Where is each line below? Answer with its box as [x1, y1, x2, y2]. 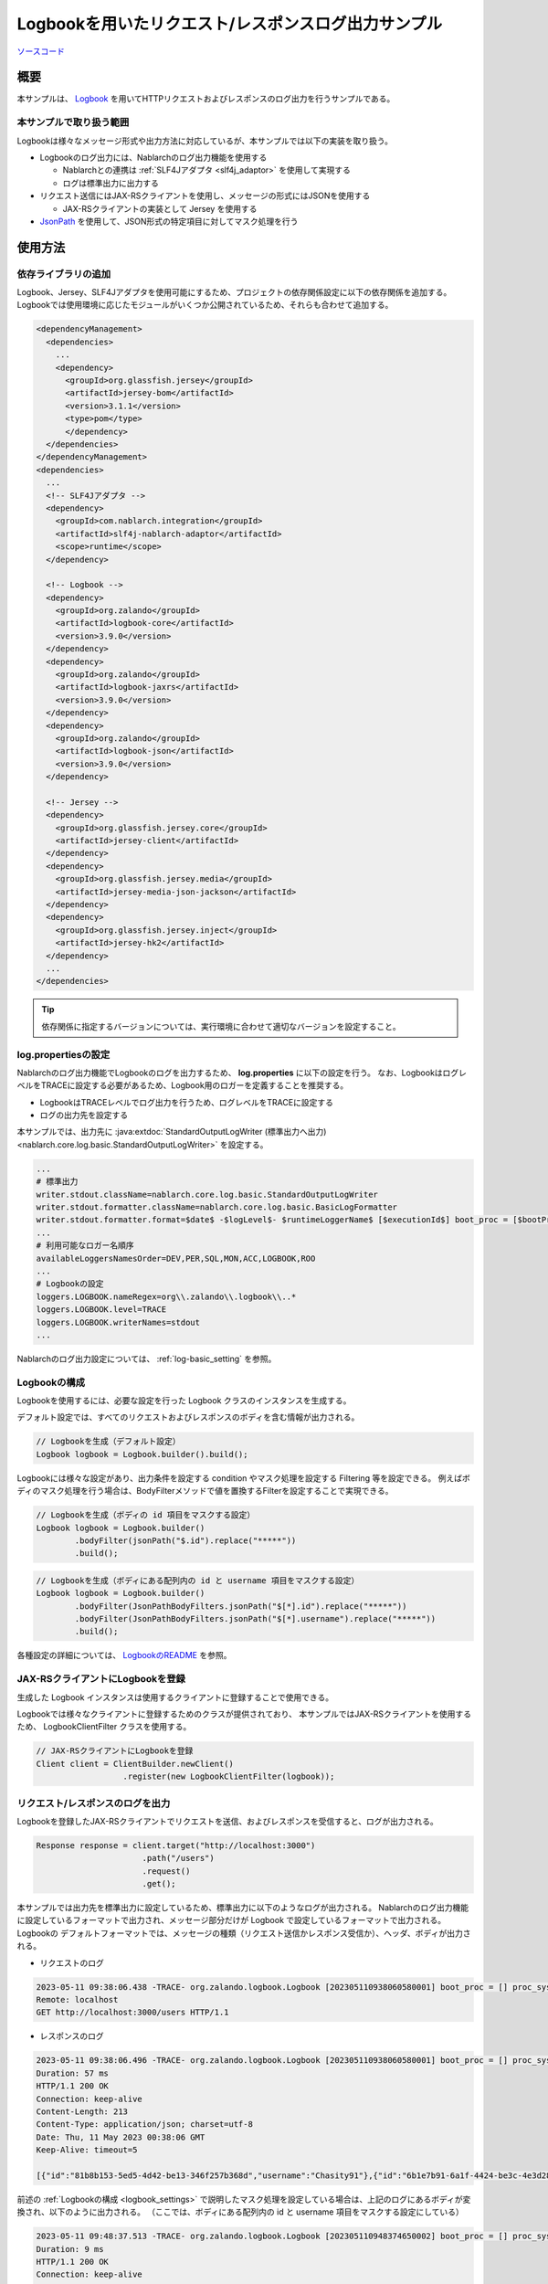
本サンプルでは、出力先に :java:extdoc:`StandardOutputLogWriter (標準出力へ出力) [16, 1126, 327, 1137]
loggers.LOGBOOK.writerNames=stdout [36, 1316, 201, 1327]
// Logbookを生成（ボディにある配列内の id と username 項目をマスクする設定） [36, 1575, 360, 1585]
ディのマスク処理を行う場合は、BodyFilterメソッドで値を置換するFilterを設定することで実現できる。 [16, 1486, 394, 1496]
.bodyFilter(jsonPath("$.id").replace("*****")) [74, 1535, 297, 1546]
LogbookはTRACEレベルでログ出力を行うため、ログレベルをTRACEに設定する [39, 1096, 333, 1107]
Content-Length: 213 [36, 2106, 128, 2117]
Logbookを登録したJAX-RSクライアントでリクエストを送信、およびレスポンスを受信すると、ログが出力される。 [16, 1815, 438, 1826]
